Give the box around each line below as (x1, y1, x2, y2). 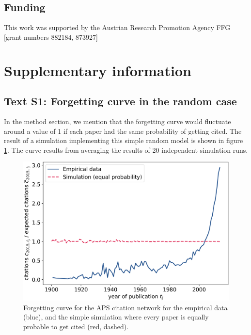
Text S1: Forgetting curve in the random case (4, 94, 237, 109)
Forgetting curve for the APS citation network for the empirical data (23, 302, 228, 312)
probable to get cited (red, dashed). (23, 321, 129, 332)
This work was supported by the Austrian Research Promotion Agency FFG (4, 22, 231, 32)
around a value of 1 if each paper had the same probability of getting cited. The (4, 126, 242, 136)
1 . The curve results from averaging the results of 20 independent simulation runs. (4, 144, 248, 155)
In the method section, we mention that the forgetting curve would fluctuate (4, 116, 231, 126)
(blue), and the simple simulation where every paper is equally (23, 312, 209, 322)
